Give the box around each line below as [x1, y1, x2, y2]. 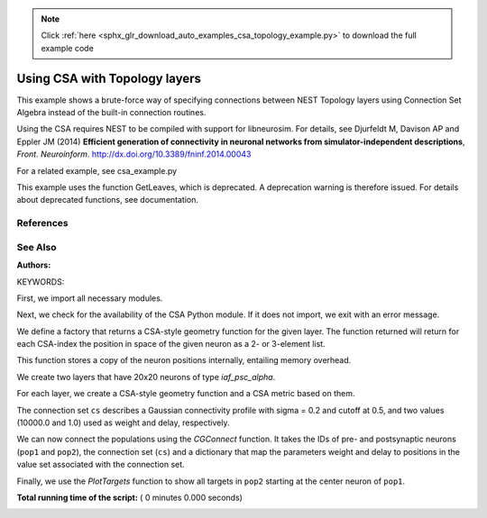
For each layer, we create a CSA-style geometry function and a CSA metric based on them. [16, 388, 355, 399]
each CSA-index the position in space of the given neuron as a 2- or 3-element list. [16, 339, 326, 350]
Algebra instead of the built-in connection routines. [16, 107, 207, 118]
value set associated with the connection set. [16, 459, 185, 470]
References [16, 217, 69, 230]
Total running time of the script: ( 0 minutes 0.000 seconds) [16, 492, 243, 503]
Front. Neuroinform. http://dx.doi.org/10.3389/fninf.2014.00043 [16, 149, 252, 159]
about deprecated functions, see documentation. [16, 195, 198, 205]
